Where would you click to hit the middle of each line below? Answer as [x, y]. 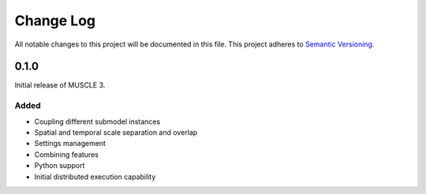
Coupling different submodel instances [97, 121]
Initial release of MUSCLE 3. [60, 85]
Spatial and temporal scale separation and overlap [116, 132]
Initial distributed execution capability [95, 177]
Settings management [70, 144]
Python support [60, 166]
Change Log [55, 21]
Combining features [66, 155]
